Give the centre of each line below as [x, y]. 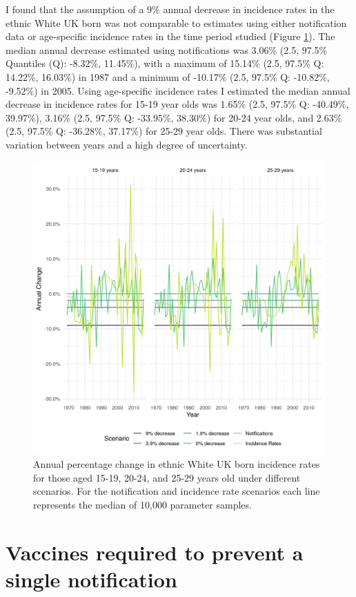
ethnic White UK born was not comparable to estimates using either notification [176, 22]
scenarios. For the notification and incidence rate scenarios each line [177, 491]
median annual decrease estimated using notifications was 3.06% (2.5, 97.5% [167, 49]
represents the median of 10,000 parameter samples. [142, 504]
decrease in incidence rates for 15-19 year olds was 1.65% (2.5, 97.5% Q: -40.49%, [177, 104]
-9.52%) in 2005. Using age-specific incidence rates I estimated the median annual [178, 90]
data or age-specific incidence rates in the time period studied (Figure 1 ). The [170, 36]
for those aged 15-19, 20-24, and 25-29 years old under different [167, 477]
